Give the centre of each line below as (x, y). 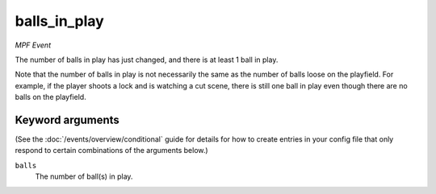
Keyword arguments (67, 120)
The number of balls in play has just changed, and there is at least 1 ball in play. (147, 60)
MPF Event (33, 45)
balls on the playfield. (50, 97)
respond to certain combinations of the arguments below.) (112, 151)
